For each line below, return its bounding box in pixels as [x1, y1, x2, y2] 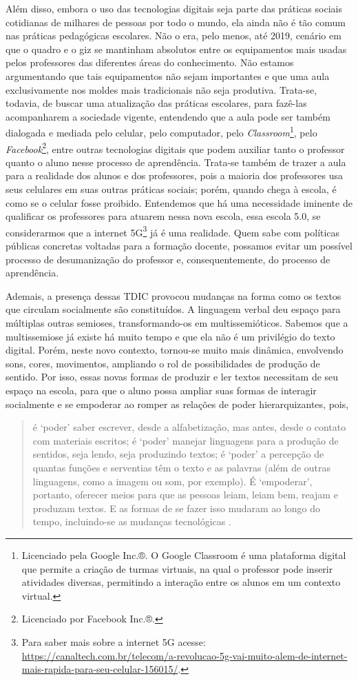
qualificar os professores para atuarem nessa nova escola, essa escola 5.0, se [6, 209, 321, 223]
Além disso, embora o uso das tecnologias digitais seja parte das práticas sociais [6, 1, 342, 15]
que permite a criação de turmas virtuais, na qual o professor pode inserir [21, 561, 333, 576]
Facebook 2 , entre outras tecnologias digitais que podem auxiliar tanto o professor [6, 139, 345, 156]
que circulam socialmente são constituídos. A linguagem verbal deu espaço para [6, 302, 341, 316]
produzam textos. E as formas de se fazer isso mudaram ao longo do [32, 500, 321, 515]
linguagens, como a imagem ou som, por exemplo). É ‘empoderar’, [32, 474, 313, 488]
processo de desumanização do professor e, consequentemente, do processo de [6, 252, 330, 266]
